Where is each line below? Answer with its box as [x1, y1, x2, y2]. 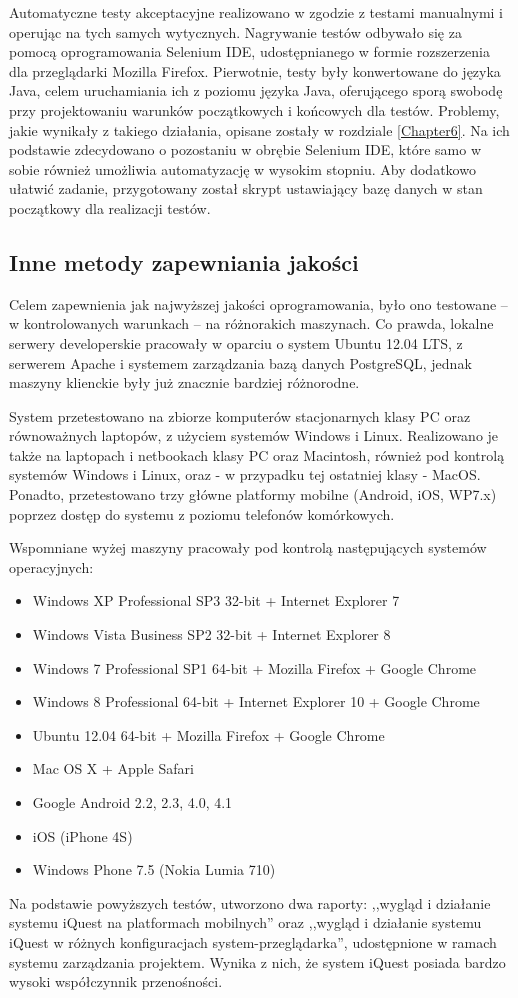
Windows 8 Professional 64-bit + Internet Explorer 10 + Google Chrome [32, 691, 480, 712]
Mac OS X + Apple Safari [32, 758, 194, 779]
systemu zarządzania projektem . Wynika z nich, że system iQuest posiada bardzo [9, 951, 506, 972]
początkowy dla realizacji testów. [9, 197, 211, 218]
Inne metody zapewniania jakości [9, 246, 359, 277]
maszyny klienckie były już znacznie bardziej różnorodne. [9, 372, 360, 393]
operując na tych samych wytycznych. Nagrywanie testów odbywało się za [9, 21, 462, 42]
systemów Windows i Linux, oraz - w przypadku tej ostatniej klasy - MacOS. [9, 464, 481, 485]
